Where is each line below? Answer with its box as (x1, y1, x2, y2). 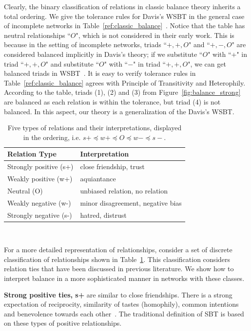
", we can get (188, 58, 226, 69)
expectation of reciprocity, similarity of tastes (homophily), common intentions (4, 299, 239, 309)
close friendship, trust (80, 161, 145, 172)
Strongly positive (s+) (7, 161, 74, 172)
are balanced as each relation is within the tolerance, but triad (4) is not (4, 96, 221, 106)
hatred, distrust (80, 209, 127, 220)
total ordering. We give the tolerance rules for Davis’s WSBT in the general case (4, 11, 245, 21)
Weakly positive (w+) (7, 174, 73, 183)
